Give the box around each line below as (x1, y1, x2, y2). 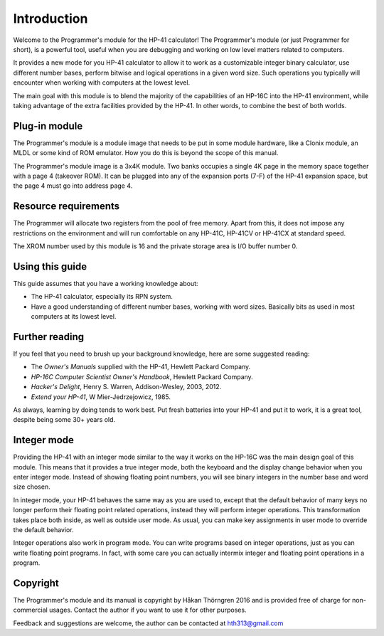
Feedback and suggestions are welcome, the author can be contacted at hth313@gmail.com (13, 619, 284, 627)
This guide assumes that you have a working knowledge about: (13, 279, 198, 287)
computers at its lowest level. (31, 312, 117, 321)
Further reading (13, 331, 85, 343)
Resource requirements (13, 200, 120, 213)
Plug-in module (13, 120, 83, 132)
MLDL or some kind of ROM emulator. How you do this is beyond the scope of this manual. (13, 149, 279, 157)
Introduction (13, 11, 88, 26)
